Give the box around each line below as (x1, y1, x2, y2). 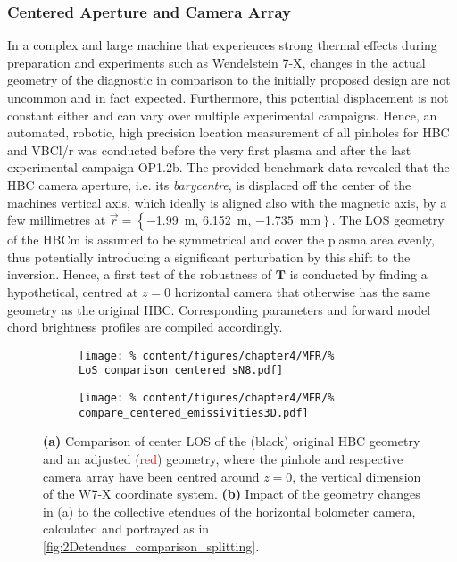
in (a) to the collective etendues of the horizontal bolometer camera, (43, 501, 416, 520)
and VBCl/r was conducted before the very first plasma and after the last (7, 140, 411, 159)
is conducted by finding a (289, 265, 428, 284)
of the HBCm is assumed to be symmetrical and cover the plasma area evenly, (7, 230, 435, 249)
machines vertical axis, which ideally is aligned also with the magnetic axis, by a (7, 193, 447, 211)
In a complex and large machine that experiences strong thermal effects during (7, 36, 437, 54)
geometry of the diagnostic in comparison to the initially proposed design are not (7, 70, 451, 89)
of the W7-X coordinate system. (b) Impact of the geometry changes (43, 484, 420, 503)
